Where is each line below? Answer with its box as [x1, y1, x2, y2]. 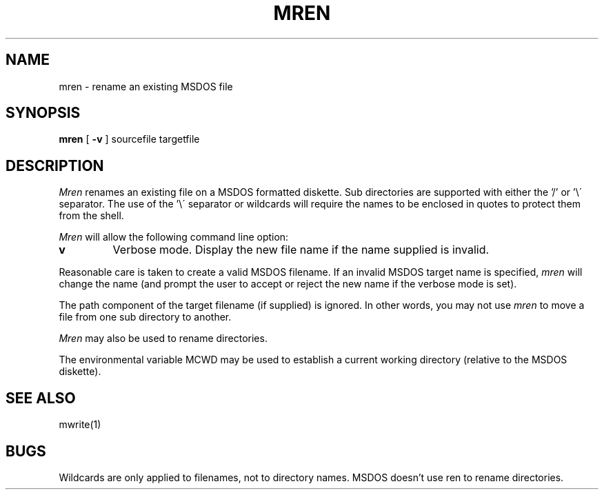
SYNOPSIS [6, 104, 81, 122]
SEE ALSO [6, 389, 76, 407]
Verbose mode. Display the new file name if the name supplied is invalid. [112, 243, 490, 257]
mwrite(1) [59, 418, 101, 431]
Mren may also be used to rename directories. [59, 332, 268, 345]
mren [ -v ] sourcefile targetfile [59, 133, 200, 145]
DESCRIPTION [6, 156, 104, 174]
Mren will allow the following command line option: [59, 231, 289, 243]
